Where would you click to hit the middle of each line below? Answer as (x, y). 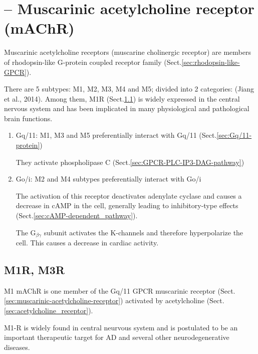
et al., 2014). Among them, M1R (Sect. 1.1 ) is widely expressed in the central (122, 98)
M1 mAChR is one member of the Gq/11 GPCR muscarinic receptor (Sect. (120, 290)
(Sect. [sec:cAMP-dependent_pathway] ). (77, 215)
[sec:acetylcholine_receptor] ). (49, 311)
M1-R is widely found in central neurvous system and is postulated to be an (121, 327)
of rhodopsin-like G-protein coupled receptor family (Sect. (93, 62)
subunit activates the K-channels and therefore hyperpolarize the (144, 232)
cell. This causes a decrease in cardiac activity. (87, 243)
